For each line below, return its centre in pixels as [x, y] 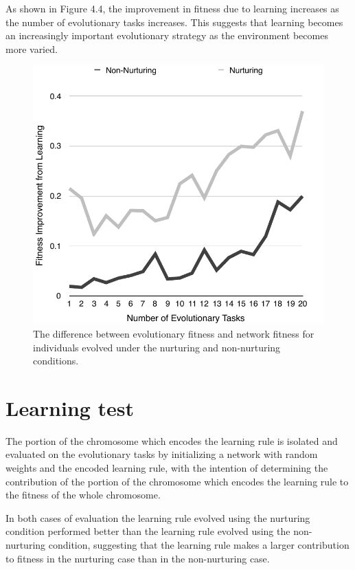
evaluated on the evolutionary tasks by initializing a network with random [162, 454]
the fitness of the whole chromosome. [83, 495]
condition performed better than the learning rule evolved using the [148, 531]
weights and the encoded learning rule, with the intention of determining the [167, 468]
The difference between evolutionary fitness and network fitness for [174, 333]
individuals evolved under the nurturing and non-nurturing [157, 347]
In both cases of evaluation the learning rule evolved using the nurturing [158, 517]
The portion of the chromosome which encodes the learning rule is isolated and [172, 440]
